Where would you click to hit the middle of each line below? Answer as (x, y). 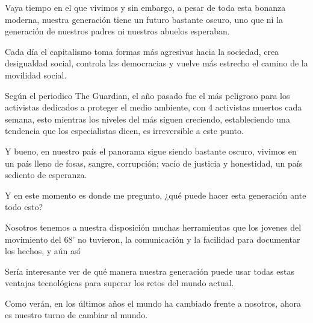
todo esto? (24, 207)
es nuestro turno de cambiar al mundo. (76, 315)
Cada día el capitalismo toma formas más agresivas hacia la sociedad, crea (142, 51)
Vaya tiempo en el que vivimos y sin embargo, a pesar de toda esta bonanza (145, 7)
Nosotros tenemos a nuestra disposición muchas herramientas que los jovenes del (153, 227)
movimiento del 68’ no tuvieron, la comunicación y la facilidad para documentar (153, 239)
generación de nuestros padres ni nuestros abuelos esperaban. (117, 31)
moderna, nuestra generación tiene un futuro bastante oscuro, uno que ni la (144, 19)
